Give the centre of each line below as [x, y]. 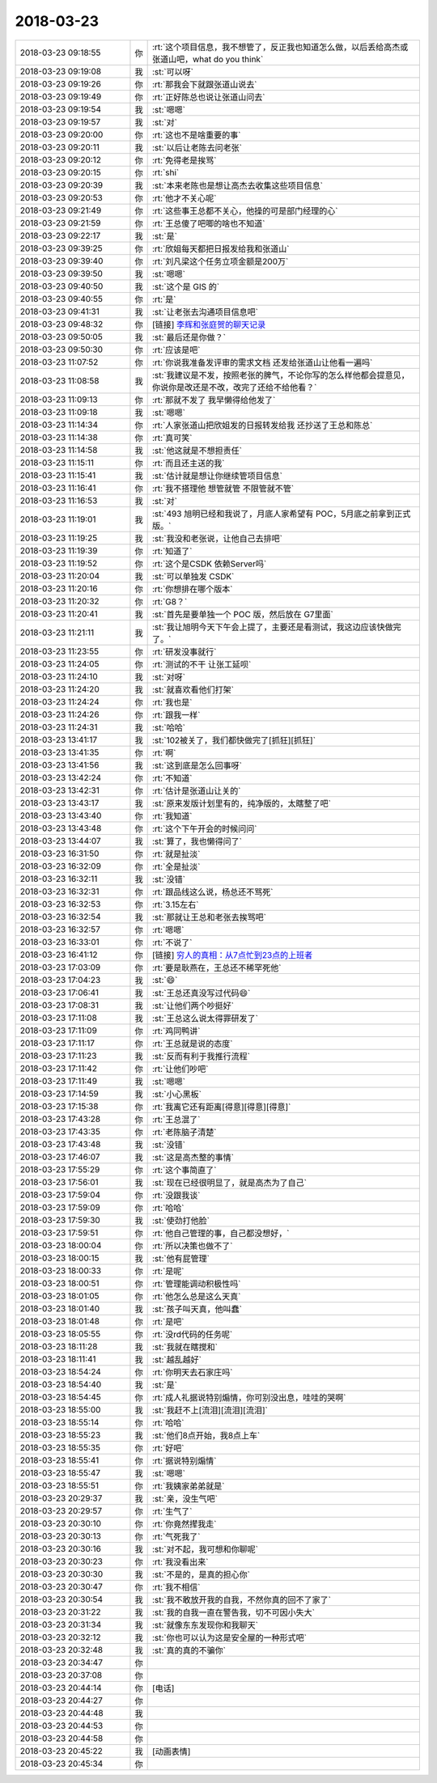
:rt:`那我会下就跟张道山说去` [204, 84]
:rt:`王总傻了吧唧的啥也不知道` [208, 223]
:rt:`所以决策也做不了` [192, 1246]
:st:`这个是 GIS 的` [186, 286]
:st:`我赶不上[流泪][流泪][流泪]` [210, 1410]
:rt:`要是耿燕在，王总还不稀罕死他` [216, 968]
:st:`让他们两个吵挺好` [193, 1006]
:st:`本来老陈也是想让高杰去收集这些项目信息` [238, 185]
